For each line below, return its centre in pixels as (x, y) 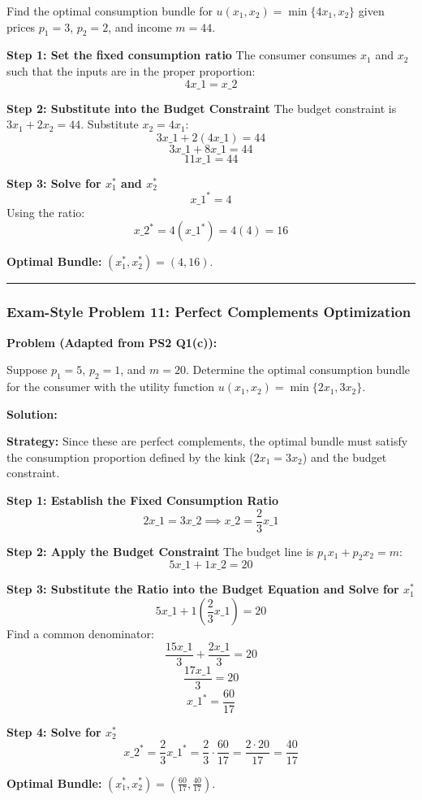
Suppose (27, 370)
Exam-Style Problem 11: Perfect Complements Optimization (209, 312)
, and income (140, 26)
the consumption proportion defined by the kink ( (130, 457)
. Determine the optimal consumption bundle (298, 370)
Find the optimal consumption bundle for (110, 11)
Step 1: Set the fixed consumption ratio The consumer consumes (182, 55)
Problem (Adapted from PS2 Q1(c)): (112, 342)
